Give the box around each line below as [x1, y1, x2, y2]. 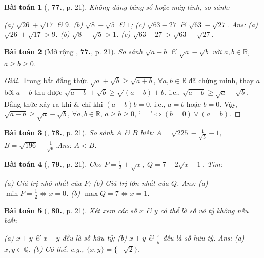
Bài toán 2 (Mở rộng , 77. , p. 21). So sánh [4, 46, 143, 56]
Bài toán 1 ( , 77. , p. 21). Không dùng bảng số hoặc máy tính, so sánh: [4, 2, 230, 12]
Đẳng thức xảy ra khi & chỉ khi [4, 98, 103, 109]
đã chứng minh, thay [188, 75, 254, 86]
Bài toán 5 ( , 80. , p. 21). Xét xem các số [4, 205, 137, 215]
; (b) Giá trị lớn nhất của [88, 177, 169, 188]
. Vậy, [219, 98, 237, 109]
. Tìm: [202, 158, 223, 169]
